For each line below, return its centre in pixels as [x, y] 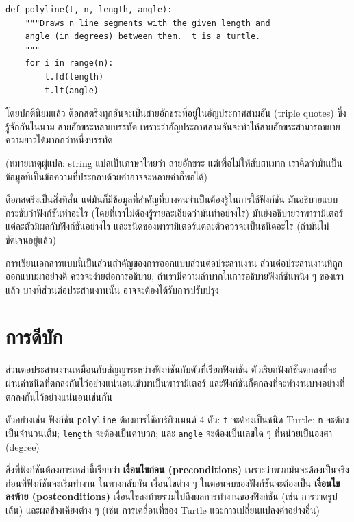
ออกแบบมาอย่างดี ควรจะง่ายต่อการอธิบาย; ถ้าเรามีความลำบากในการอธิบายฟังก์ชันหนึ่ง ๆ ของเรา [175, 276]
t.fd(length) [74, 76]
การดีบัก [34, 336]
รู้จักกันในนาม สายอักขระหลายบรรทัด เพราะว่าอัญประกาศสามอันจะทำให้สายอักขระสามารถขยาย [173, 126]
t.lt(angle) [72, 90]
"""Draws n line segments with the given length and [148, 23]
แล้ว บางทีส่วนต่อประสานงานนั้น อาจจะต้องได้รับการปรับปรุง [112, 289]
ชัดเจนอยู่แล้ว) [31, 239]
